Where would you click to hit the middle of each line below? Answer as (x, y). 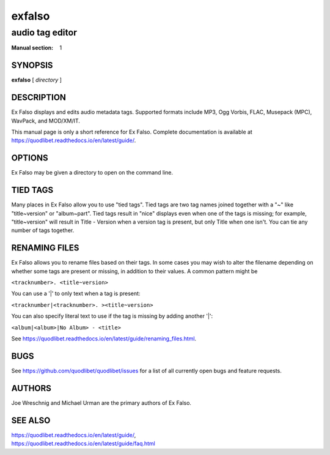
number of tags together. (43, 230)
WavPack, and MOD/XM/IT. (46, 121)
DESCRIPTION (39, 98)
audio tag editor (44, 32)
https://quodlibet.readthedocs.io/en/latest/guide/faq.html (83, 443)
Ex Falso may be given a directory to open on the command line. (92, 173)
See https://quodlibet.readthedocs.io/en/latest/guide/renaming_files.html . (104, 339)
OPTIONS (30, 158)
